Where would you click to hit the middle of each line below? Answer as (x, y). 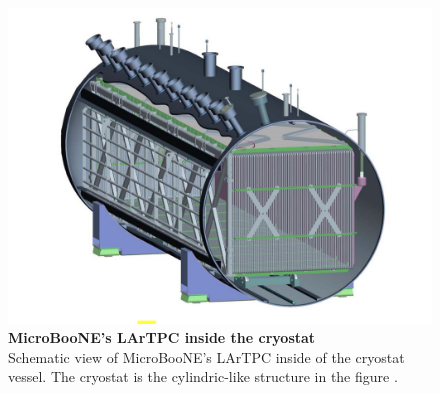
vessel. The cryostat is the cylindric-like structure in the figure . (203, 376)
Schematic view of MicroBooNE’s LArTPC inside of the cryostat (206, 356)
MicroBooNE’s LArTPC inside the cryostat (162, 337)
